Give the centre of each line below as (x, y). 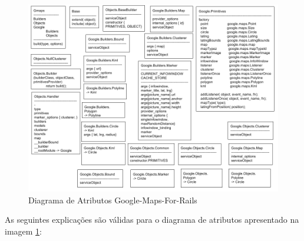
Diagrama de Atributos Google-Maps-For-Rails (113, 200)
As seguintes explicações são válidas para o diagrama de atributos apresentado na (152, 220)
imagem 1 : (24, 231)
